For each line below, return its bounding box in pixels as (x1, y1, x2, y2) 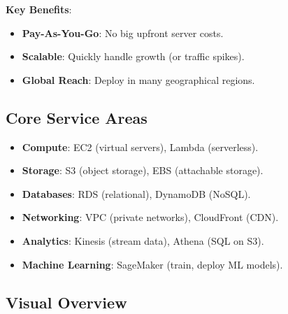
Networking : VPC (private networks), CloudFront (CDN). (22, 210, 279, 224)
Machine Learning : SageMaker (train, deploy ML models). (22, 257, 283, 271)
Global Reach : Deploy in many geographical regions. (22, 72, 255, 87)
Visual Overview (6, 291, 127, 313)
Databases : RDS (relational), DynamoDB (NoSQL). (22, 186, 251, 201)
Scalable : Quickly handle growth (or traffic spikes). (22, 49, 245, 64)
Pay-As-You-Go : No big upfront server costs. (22, 25, 224, 40)
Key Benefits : (6, 2, 72, 16)
